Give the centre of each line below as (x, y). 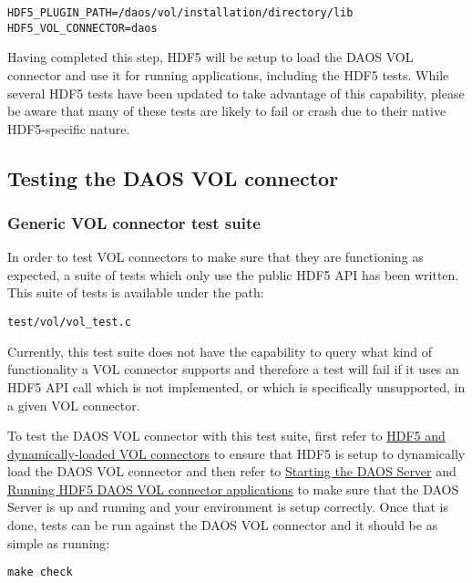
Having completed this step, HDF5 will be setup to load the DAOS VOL (210, 57)
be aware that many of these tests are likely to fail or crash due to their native (227, 111)
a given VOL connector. (74, 405)
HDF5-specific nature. (69, 128)
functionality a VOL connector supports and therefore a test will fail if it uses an (233, 369)
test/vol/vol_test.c (70, 323)
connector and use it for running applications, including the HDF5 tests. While (228, 74)
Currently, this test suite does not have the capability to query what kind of (220, 351)
